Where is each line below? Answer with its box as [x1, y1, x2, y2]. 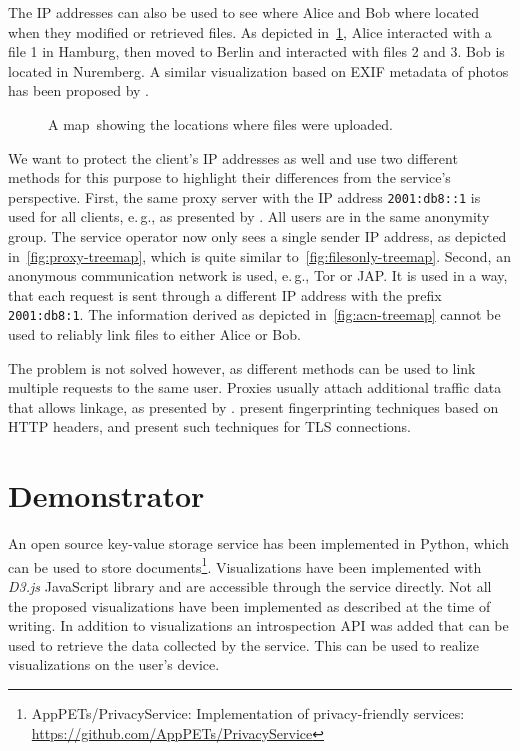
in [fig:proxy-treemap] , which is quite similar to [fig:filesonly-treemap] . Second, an [8, 245, 511, 266]
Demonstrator [8, 475, 205, 516]
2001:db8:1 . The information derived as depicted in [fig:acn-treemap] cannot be [8, 304, 501, 325]
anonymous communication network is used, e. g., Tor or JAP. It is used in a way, [8, 265, 508, 286]
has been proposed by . [8, 80, 149, 101]
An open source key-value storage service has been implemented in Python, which [8, 533, 510, 554]
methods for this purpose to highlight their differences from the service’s [8, 167, 451, 188]
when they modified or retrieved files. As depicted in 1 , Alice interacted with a [8, 21, 492, 42]
